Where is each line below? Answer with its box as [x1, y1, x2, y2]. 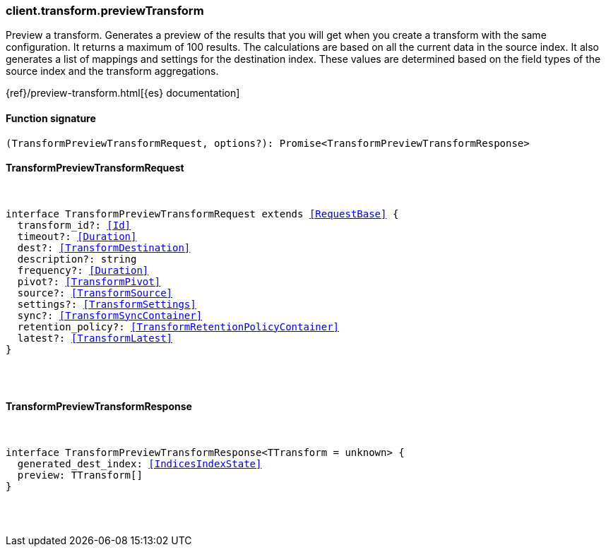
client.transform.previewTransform [6, 4, 204, 18]
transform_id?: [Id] [17, 219, 131, 231]
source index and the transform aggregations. [6, 65, 219, 78]
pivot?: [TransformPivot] [17, 275, 161, 287]
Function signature [6, 112, 96, 124]
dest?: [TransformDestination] [17, 241, 191, 253]
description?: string [17, 253, 137, 265]
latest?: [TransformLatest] [17, 332, 173, 344]
